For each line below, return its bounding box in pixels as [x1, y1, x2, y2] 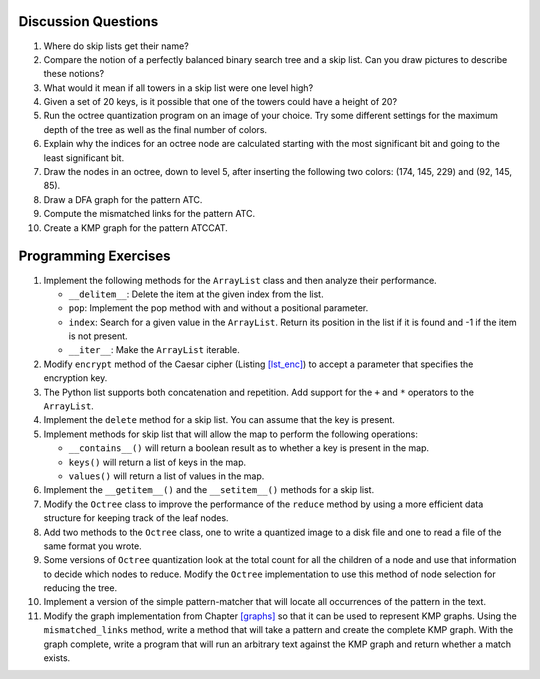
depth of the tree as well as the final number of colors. [43, 123, 268, 135]
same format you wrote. [43, 540, 142, 552]
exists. [43, 652, 71, 664]
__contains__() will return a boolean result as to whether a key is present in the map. [68, 442, 430, 454]
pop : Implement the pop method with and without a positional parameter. [68, 302, 369, 314]
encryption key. [43, 372, 108, 384]
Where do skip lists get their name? [43, 40, 189, 52]
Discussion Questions [18, 13, 159, 30]
